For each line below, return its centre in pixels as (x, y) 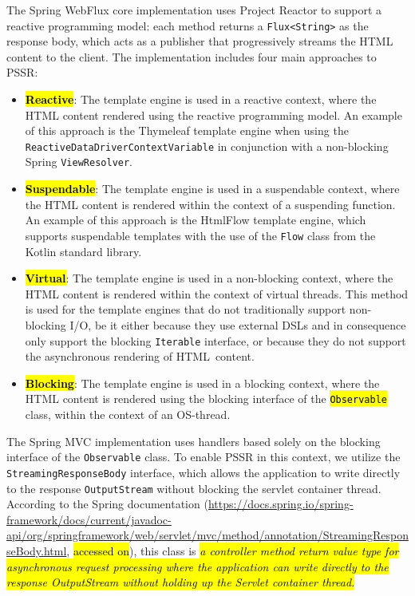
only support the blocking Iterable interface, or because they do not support (215, 340)
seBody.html (37, 550)
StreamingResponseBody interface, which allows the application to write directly (204, 472)
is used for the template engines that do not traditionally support (186, 309)
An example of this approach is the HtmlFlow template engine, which (196, 220)
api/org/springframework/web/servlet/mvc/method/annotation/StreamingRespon (207, 535)
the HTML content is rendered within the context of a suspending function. (210, 204)
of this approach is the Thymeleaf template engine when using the (187, 130)
